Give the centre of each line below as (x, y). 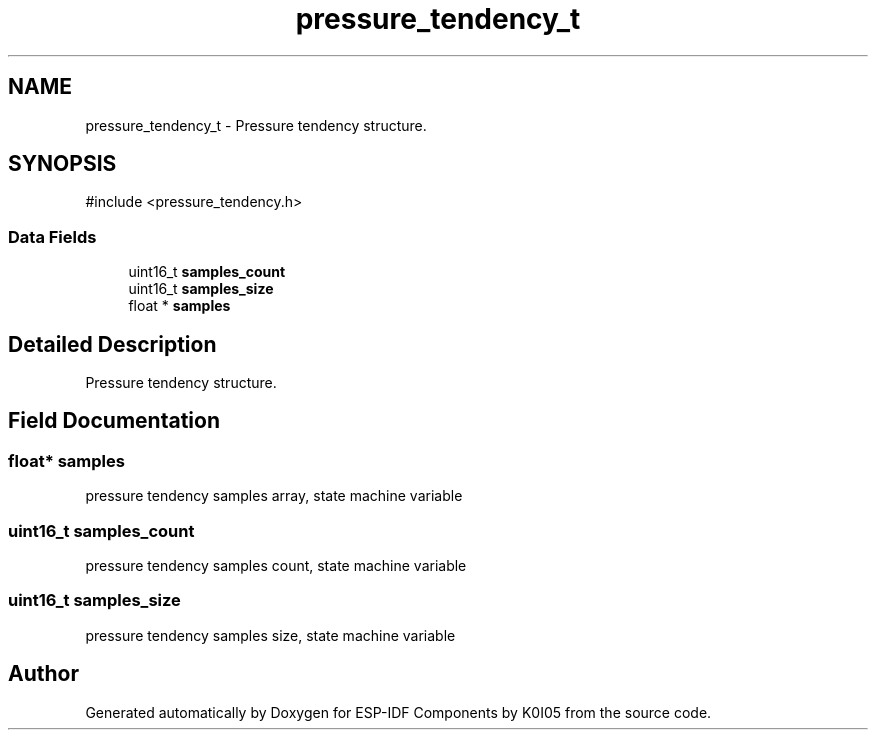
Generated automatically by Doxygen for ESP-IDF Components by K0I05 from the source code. (398, 712)
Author (43, 674)
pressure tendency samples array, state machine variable (274, 496)
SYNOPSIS (62, 164)
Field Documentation (114, 421)
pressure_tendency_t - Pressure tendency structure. (256, 125)
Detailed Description (112, 344)
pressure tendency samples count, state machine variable (276, 565)
